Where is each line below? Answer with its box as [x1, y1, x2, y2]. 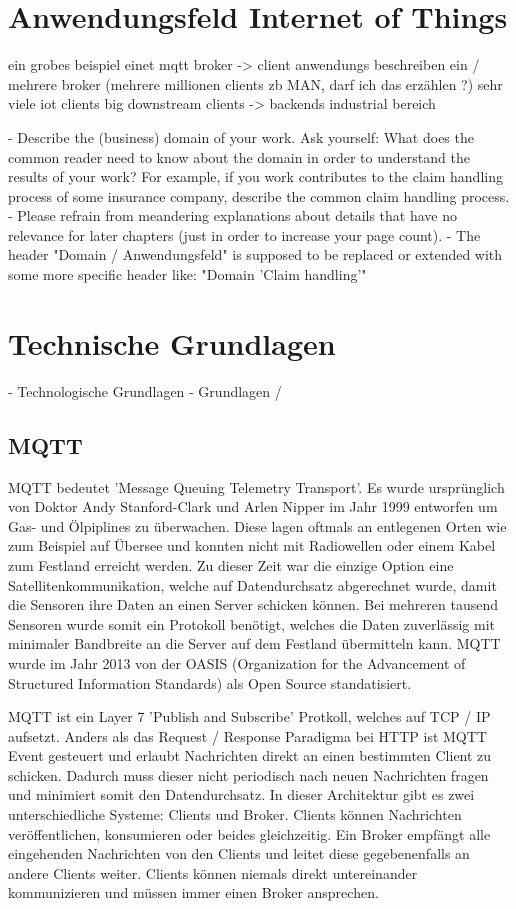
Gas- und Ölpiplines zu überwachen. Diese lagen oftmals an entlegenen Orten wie [8, 515, 507, 536]
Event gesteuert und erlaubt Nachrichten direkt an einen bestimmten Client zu [8, 745, 492, 766]
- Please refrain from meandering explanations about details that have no [8, 205, 457, 226]
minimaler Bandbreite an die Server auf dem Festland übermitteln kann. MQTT [8, 633, 501, 654]
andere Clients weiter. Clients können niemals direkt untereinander [8, 862, 418, 883]
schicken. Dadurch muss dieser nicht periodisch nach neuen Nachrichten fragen [8, 764, 489, 785]
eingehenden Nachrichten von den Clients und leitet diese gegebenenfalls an [8, 843, 470, 864]
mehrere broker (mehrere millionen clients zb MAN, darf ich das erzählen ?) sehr [8, 73, 503, 94]
